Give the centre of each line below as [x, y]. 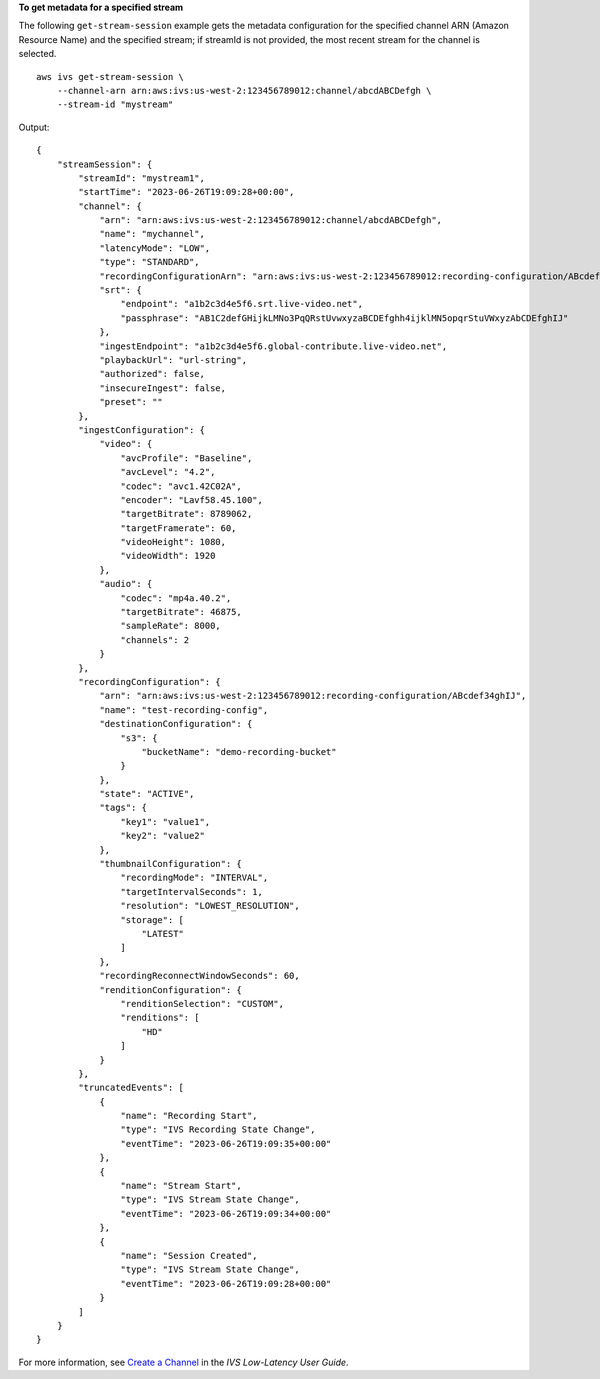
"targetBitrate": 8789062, [186, 514]
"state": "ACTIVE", [147, 794]
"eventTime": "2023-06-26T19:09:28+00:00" [226, 1283]
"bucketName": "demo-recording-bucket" [239, 751]
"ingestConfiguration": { [141, 429]
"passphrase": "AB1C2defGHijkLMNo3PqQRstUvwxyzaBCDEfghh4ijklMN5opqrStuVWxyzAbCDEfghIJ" [344, 318]
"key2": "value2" [162, 836]
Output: [34, 127]
